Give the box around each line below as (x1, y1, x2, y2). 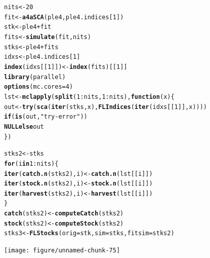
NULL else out (4, 123, 44, 130)
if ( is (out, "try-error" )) (4, 113, 88, 121)
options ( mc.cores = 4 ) (4, 83, 73, 91)
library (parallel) (4, 73, 66, 81)
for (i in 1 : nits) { (4, 160, 59, 167)
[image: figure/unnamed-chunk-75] (4, 247, 120, 254)
